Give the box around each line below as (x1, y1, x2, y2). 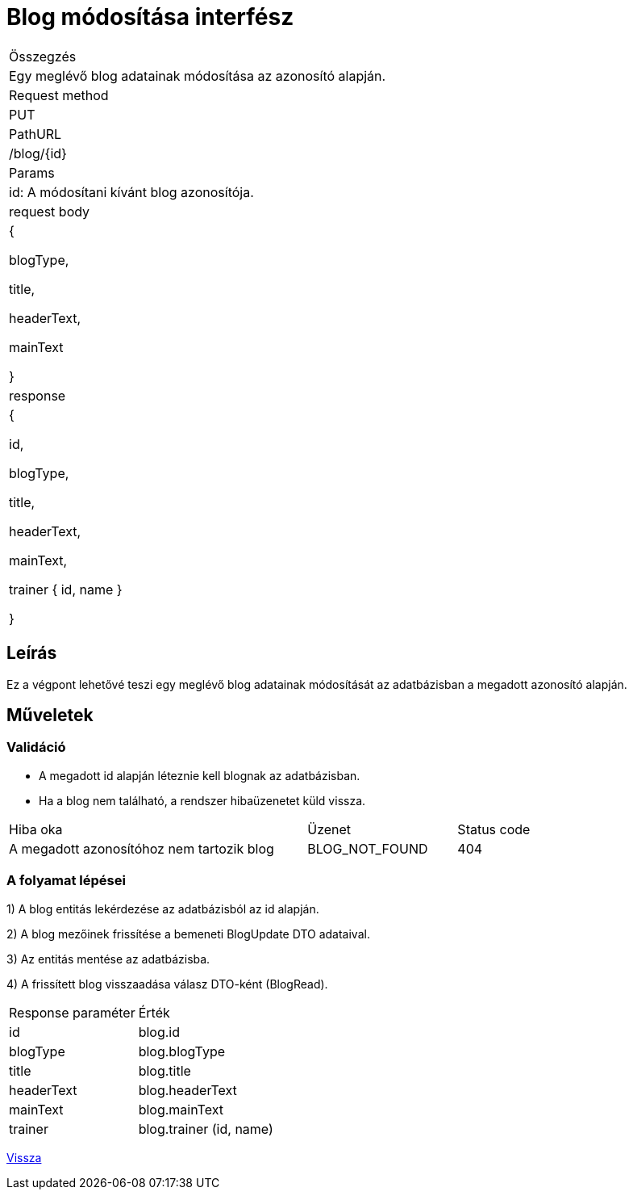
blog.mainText (138, 1101, 223, 1118)
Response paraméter (9, 1004, 135, 1021)
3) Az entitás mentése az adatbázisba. (6, 951, 210, 966)
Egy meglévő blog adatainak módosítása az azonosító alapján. (9, 67, 386, 84)
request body (9, 203, 90, 220)
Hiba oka (9, 820, 63, 837)
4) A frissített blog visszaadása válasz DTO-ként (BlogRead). (6, 976, 328, 991)
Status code (457, 820, 531, 837)
